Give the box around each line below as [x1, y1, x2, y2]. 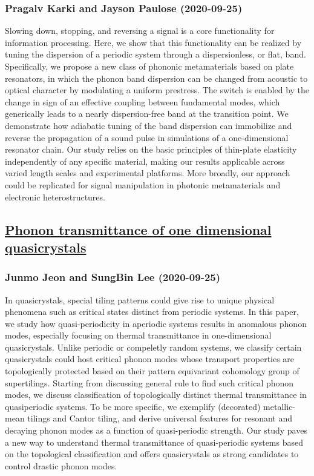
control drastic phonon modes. [5, 459, 117, 472]
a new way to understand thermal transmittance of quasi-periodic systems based [5, 435, 304, 448]
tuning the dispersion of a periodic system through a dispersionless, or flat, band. [5, 48, 306, 61]
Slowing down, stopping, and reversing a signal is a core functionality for [5, 24, 275, 37]
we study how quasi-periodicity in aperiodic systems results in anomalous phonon [5, 317, 307, 329]
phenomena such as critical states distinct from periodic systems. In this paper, [5, 305, 299, 318]
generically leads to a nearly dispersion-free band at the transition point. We [5, 107, 289, 120]
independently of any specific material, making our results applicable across [5, 154, 285, 167]
